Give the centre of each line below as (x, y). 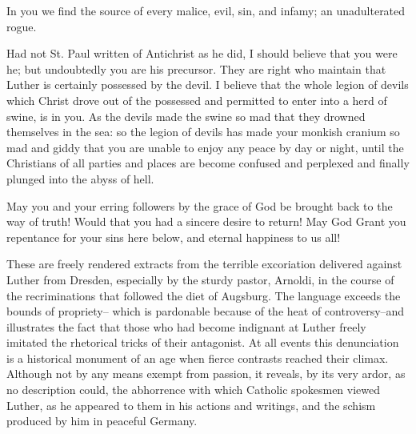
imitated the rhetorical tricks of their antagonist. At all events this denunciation (203, 342)
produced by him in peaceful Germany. (102, 421)
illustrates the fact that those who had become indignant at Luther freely (186, 326)
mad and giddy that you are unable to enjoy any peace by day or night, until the (205, 147)
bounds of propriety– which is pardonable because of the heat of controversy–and (206, 311)
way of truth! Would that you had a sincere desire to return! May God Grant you (206, 221)
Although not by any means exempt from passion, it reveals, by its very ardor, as (206, 374)
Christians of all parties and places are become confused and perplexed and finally (208, 163)
